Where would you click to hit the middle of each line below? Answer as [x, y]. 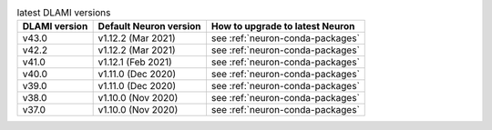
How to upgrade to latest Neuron [283, 26]
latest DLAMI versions [64, 13]
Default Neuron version [149, 26]
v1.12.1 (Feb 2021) [135, 62]
